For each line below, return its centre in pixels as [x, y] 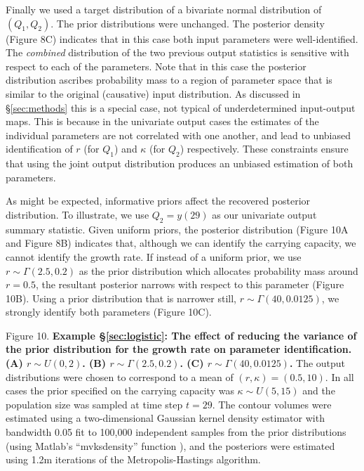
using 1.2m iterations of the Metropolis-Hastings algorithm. [133, 459]
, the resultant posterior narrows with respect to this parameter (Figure [190, 284]
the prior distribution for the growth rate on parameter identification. [179, 349]
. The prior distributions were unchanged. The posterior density [188, 23]
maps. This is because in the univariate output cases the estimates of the [162, 121]
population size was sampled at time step [94, 404]
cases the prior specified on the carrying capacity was [120, 391]
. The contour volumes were [272, 404]
